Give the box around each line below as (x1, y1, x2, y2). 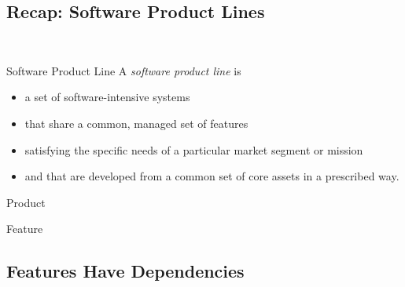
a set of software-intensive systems (24, 89, 190, 105)
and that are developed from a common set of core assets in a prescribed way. (24, 168, 399, 184)
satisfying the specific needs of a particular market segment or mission (24, 141, 363, 158)
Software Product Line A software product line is (6, 62, 241, 78)
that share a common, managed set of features (24, 114, 249, 131)
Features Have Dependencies (6, 259, 245, 283)
